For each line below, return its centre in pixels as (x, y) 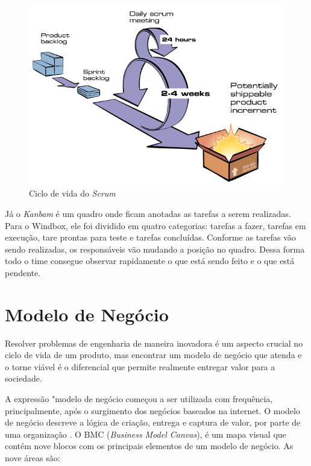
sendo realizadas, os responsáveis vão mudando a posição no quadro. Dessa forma (155, 249)
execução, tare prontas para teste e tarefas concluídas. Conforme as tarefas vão (150, 237)
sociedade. (24, 378)
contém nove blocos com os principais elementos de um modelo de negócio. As (149, 446)
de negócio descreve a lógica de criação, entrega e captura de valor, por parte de (153, 422)
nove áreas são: (33, 457)
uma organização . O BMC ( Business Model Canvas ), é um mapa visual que (146, 434)
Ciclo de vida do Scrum (72, 193)
